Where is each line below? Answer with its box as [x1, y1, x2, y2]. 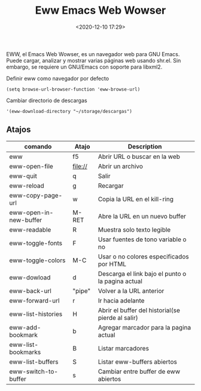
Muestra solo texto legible [98, 225, 171, 233]
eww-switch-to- [9, 367, 59, 375]
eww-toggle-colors [9, 256, 66, 264]
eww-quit [9, 171, 37, 180]
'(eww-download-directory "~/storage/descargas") [6, 108, 133, 114]
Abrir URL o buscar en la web [98, 152, 181, 161]
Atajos [6, 125, 31, 135]
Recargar [98, 181, 124, 190]
